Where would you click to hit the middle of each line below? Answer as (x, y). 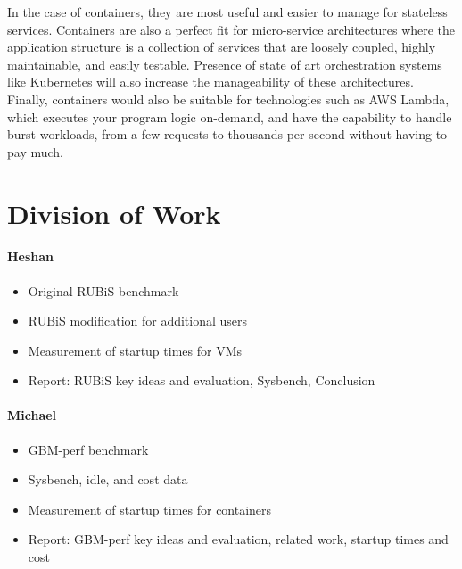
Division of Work (114, 213)
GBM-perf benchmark (88, 449)
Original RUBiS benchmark (103, 290)
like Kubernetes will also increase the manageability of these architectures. (210, 82)
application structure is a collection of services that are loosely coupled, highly (222, 47)
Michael (32, 415)
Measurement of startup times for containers (150, 509)
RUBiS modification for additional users (138, 321)
